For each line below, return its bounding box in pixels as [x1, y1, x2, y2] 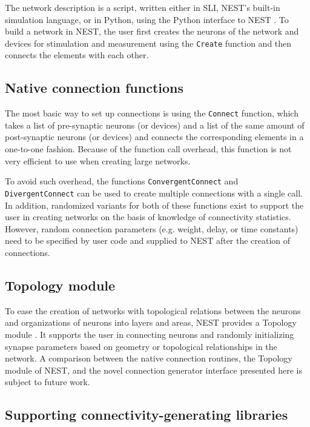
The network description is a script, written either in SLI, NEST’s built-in [5, 1, 280, 13]
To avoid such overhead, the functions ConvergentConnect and [5, 175, 239, 187]
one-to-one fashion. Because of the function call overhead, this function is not [5, 143, 292, 155]
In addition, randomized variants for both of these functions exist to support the [5, 198, 304, 211]
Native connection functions [5, 78, 184, 97]
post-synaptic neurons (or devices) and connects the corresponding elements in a [5, 130, 304, 143]
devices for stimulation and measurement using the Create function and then [5, 36, 292, 49]
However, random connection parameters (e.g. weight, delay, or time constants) [5, 222, 298, 235]
